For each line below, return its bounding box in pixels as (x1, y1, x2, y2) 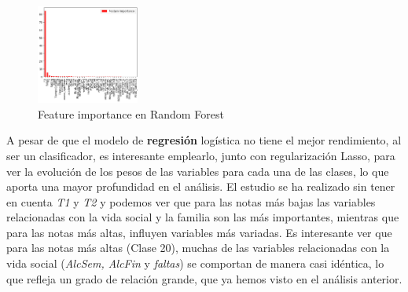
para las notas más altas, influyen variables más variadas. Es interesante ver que (6, 224, 392, 240)
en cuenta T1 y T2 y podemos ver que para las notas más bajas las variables (6, 193, 376, 210)
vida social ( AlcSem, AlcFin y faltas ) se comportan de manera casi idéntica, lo (6, 255, 384, 272)
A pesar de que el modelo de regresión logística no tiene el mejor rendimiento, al (6, 132, 402, 148)
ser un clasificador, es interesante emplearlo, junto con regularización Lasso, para (6, 147, 395, 163)
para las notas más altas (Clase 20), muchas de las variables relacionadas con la (6, 239, 390, 256)
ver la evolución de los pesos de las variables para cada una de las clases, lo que (6, 162, 389, 179)
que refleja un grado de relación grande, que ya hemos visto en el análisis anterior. (6, 270, 402, 287)
